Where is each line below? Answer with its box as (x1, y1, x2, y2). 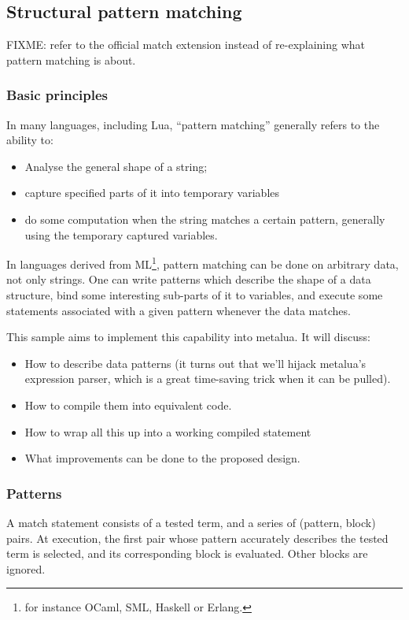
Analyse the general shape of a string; (24, 158, 208, 174)
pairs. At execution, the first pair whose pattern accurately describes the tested (6, 529, 389, 546)
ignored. (6, 560, 46, 577)
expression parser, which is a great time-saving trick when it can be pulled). (24, 370, 391, 387)
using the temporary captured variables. (24, 226, 218, 243)
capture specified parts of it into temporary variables (24, 184, 280, 201)
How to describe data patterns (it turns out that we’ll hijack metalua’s (24, 355, 367, 371)
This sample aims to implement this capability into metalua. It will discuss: (6, 329, 370, 345)
